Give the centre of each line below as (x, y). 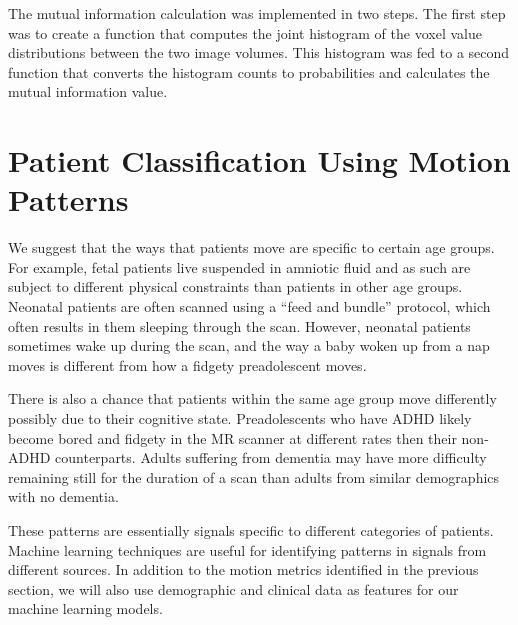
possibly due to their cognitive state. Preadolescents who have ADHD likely (240, 418)
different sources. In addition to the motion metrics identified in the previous (243, 569)
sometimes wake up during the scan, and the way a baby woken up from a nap (249, 345)
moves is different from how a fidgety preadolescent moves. (187, 364)
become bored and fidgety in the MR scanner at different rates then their (232, 437)
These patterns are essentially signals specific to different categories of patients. (251, 530)
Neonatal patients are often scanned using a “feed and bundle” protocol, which (249, 306)
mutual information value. (88, 91)
